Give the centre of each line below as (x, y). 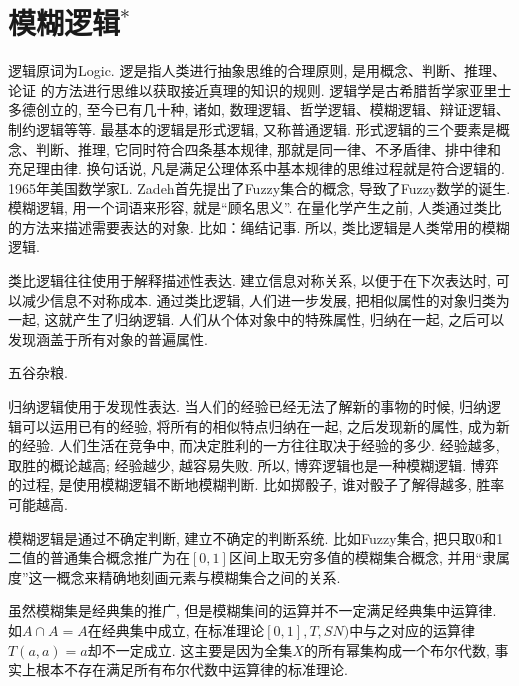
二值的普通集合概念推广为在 (99, 557)
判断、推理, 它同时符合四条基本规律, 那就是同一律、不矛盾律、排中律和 (268, 148)
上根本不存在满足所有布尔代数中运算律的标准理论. (184, 669)
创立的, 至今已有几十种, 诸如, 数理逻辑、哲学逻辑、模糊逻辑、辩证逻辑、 (272, 109)
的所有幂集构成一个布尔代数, (396, 649)
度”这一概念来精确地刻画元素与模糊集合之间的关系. (174, 576)
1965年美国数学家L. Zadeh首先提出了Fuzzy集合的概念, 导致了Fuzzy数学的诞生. (259, 187)
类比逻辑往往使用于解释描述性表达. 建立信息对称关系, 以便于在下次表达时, (249, 280)
